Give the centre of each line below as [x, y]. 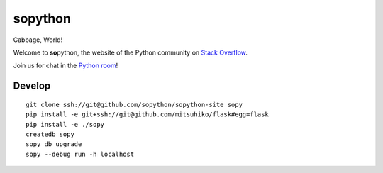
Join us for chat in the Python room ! [66, 66]
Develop [32, 86]
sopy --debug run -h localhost [80, 154]
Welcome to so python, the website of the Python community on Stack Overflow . [131, 52]
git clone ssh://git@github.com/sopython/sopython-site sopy [134, 104]
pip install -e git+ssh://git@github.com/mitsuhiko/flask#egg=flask [147, 115]
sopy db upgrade [54, 144]
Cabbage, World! [38, 40]
